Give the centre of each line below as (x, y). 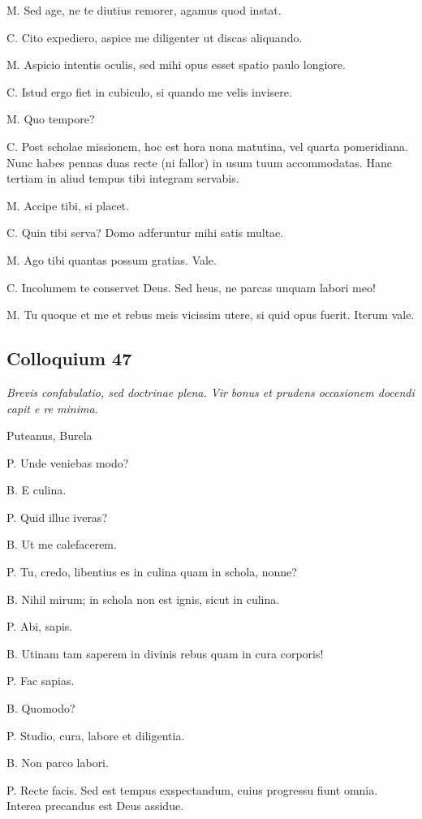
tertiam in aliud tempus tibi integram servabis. (123, 178)
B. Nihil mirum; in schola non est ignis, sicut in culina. (143, 599)
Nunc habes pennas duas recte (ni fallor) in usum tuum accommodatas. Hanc (199, 162)
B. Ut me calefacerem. (62, 544)
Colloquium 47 (69, 358)
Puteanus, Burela (50, 435)
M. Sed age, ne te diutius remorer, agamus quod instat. (144, 10)
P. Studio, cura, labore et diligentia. (96, 735)
